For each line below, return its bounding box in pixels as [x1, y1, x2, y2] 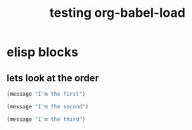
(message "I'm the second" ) [6, 103, 89, 110]
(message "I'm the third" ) [6, 115, 86, 123]
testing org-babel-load [49, 5, 186, 21]
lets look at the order [6, 72, 99, 84]
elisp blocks [6, 44, 79, 60]
